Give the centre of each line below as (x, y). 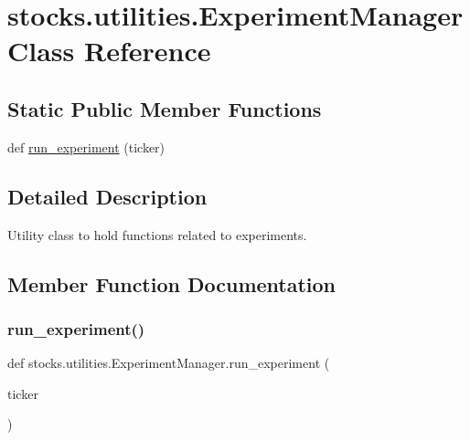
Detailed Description (107, 196)
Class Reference (109, 51)
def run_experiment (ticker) (86, 147)
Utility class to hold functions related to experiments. (157, 234)
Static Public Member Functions (165, 108)
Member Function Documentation (172, 283)
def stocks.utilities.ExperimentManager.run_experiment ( (169, 363)
